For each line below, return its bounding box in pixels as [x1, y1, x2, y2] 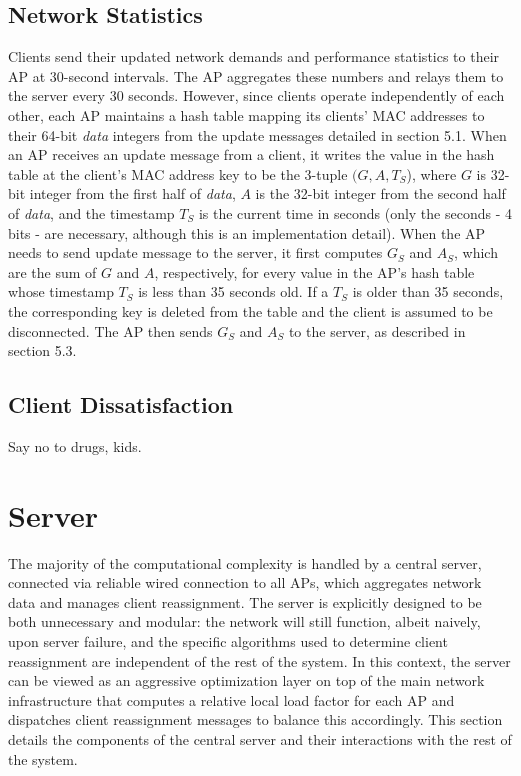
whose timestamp [8, 281, 114, 302]
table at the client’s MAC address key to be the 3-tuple [8, 163, 348, 184]
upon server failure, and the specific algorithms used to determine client [8, 631, 448, 651]
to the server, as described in [288, 320, 466, 341]
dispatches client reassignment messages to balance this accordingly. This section [8, 709, 503, 730]
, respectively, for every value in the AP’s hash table [154, 261, 475, 282]
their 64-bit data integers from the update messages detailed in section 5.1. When [8, 124, 507, 145]
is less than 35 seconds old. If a [138, 281, 329, 302]
